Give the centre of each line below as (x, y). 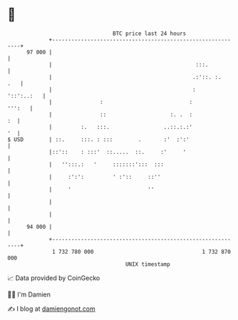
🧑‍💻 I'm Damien (29, 294)
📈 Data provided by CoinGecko (54, 278)
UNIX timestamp (148, 264)
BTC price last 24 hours (150, 33)
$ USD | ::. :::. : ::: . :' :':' (99, 139)
